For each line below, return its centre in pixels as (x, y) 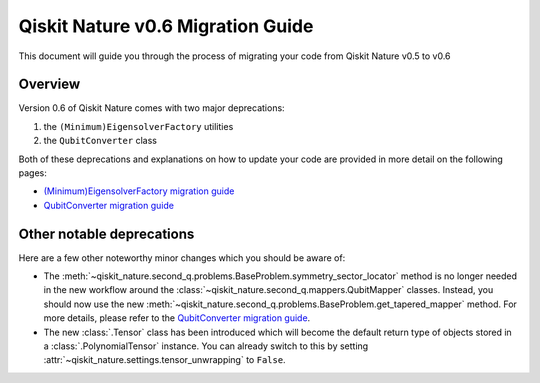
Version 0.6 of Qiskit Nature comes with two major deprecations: (151, 108)
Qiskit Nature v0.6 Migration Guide (166, 26)
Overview (49, 84)
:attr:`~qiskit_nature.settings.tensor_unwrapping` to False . (164, 360)
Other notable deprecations (106, 233)
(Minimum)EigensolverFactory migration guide (139, 191)
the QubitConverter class (100, 141)
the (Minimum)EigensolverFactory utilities (138, 126)
